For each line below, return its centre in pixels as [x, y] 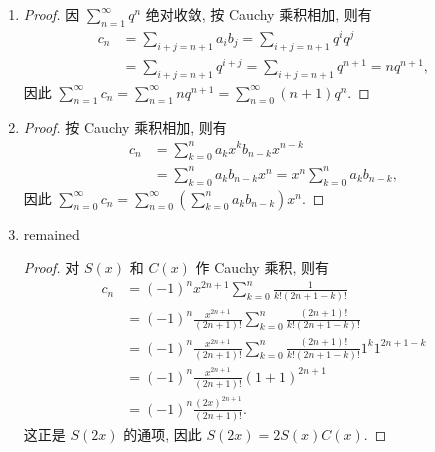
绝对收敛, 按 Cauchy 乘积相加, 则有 [258, 14]
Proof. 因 [51, 14]
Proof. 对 [51, 267]
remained [51, 233]
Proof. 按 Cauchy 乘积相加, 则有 [125, 127]
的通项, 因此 [162, 434]
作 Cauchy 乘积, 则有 [262, 267]
